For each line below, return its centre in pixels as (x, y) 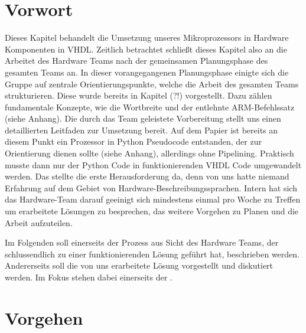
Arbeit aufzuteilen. (39, 222)
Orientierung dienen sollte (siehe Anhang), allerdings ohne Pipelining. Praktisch (149, 153)
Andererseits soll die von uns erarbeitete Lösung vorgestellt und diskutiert (139, 265)
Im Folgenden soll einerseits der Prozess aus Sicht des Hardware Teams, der (142, 242)
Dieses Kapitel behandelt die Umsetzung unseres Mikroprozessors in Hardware (147, 37)
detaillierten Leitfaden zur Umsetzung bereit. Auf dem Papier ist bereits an (141, 130)
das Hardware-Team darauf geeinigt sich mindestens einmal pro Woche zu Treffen (153, 199)
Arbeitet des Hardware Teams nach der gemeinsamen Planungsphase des (136, 61)
